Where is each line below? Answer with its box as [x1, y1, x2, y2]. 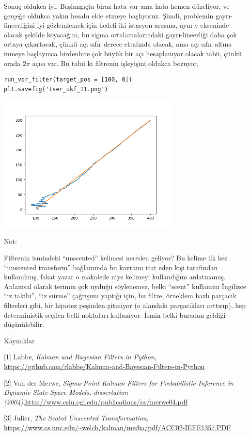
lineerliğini [4, 20, 35, 30]
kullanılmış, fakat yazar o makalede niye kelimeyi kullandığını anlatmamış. [4, 272, 226, 282]
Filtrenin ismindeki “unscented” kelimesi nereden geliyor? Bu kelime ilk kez [4, 253, 228, 263]
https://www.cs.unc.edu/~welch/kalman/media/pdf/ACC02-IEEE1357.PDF [4, 422, 231, 432]
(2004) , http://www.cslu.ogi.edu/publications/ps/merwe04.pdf [4, 396, 187, 406]
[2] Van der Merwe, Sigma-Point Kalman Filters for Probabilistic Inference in [4, 377, 234, 388]
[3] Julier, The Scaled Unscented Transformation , [4, 413, 149, 423]
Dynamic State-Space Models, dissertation [4, 387, 128, 397]
